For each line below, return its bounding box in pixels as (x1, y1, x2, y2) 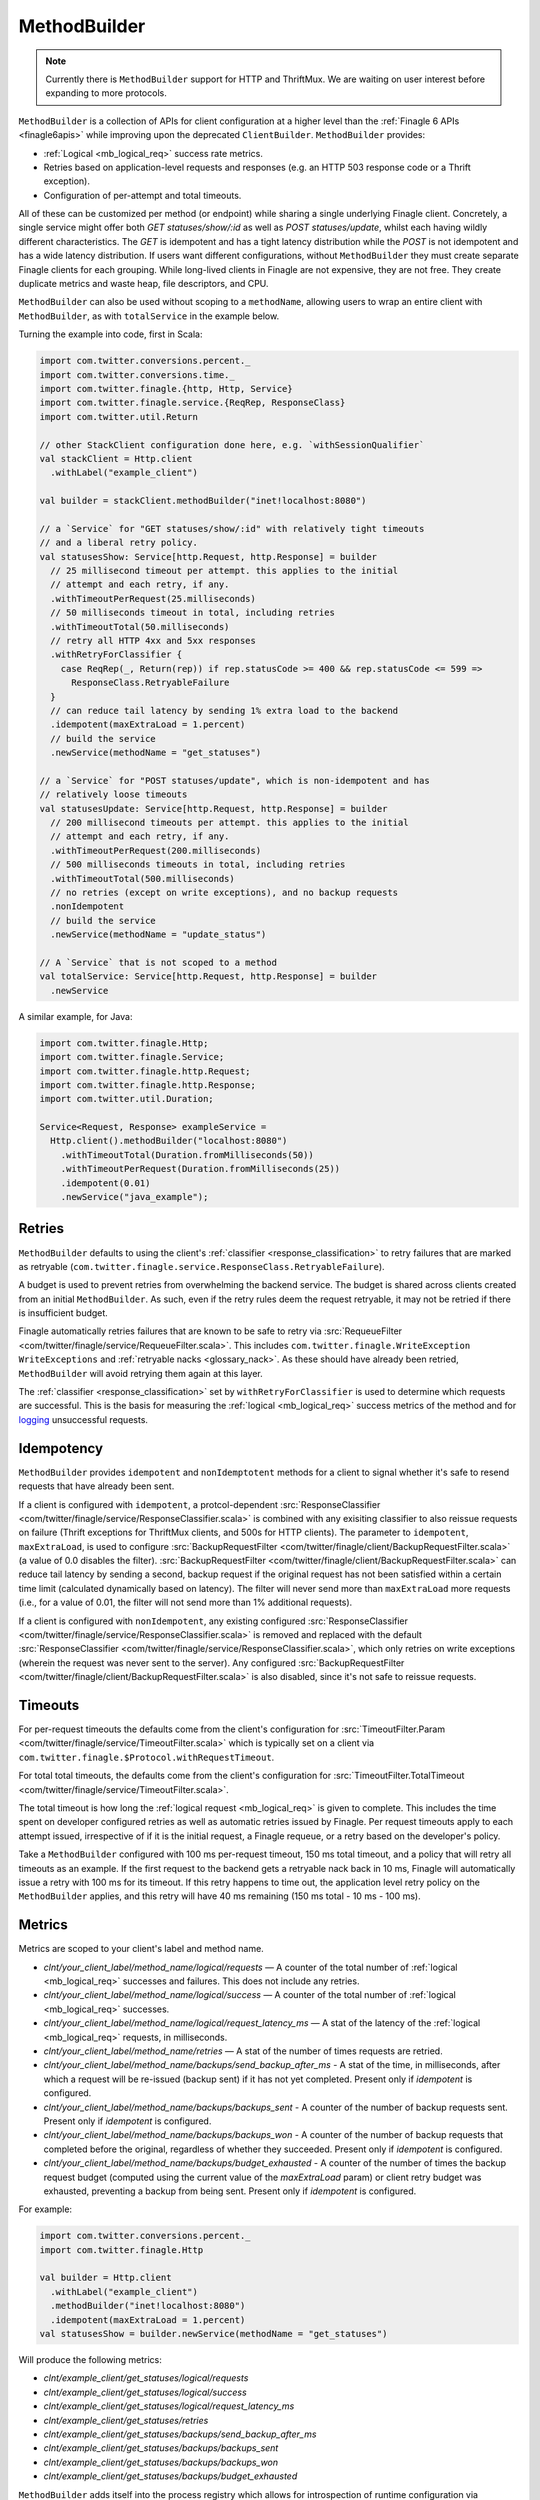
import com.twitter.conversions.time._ (39, 369, 235, 380)
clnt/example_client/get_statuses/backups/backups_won (43, 2456, 279, 2468)
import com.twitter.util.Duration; (39, 1093, 214, 1105)
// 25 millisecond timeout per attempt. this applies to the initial (50, 565, 399, 577)
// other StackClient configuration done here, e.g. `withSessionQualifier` (39, 439, 425, 450)
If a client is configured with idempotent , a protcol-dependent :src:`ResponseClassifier (18, 1498, 381, 1510)
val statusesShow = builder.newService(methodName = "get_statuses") (39, 2328, 388, 2340)
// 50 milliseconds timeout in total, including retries (50, 607, 335, 619)
